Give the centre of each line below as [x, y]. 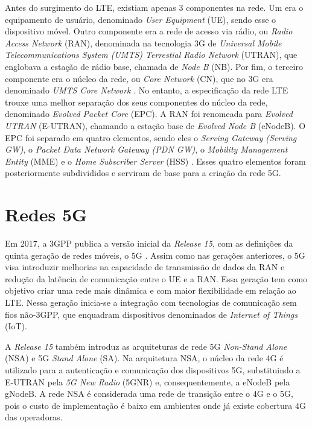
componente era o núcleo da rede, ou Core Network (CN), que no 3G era [139, 78]
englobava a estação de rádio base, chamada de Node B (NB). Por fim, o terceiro [154, 66]
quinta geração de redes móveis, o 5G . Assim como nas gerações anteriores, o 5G [155, 255]
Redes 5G [46, 214]
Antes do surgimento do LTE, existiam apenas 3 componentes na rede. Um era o [154, 7]
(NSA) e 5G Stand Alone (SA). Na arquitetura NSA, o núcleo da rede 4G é [144, 358]
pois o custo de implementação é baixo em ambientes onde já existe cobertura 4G [155, 405]
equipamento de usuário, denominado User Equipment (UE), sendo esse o [141, 19]
